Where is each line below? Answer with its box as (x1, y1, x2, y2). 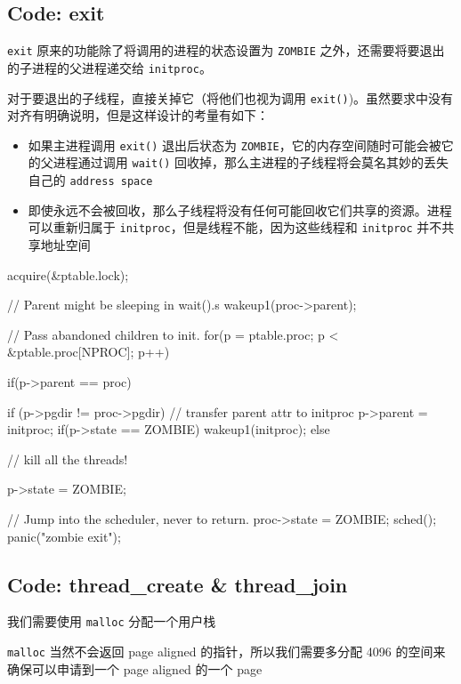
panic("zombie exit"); (7, 527, 121, 545)
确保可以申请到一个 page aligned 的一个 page (7, 659, 263, 678)
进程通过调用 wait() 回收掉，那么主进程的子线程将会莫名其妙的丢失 (53, 153, 449, 172)
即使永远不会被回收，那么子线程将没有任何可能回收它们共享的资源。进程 (28, 200, 452, 219)
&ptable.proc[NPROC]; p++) (7, 342, 170, 361)
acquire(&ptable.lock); (7, 265, 129, 284)
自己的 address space (28, 171, 153, 189)
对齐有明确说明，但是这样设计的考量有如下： (7, 106, 269, 125)
